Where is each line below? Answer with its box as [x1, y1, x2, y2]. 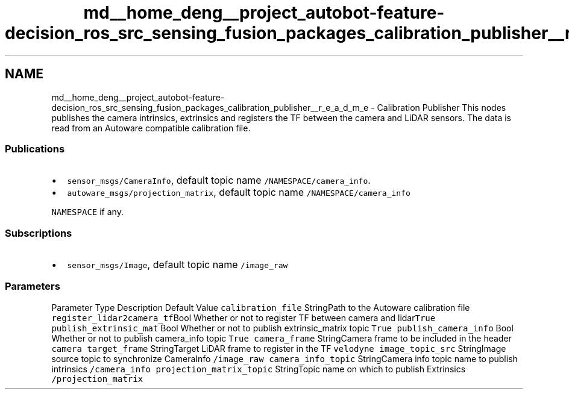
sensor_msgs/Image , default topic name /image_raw [67, 258, 288, 271]
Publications [5, 142, 65, 155]
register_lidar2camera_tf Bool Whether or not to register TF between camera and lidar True [51, 312, 436, 323]
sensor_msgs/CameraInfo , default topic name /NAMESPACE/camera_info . [67, 174, 371, 187]
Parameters [5, 280, 60, 293]
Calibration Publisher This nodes [377, 102, 506, 113]
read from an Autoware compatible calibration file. [51, 122, 251, 133]
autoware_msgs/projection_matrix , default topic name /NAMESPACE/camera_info [67, 186, 410, 199]
